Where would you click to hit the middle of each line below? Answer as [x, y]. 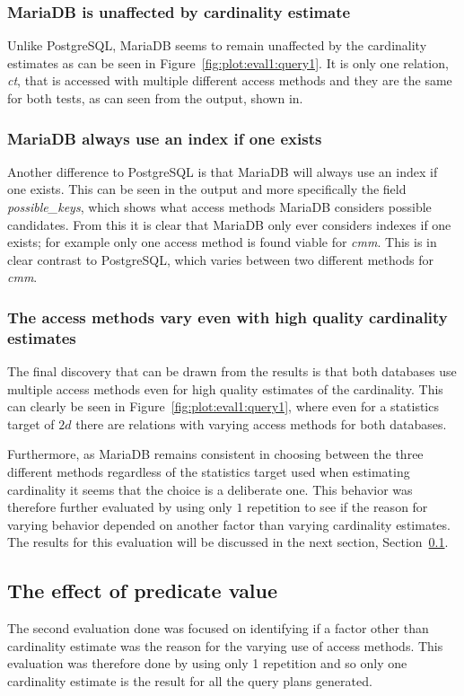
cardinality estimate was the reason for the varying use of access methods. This [225, 645]
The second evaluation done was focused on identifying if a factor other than [218, 628]
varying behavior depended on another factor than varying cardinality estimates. [229, 524]
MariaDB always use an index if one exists [165, 138]
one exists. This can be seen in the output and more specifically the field [207, 189]
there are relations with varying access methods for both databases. [261, 423]
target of [31, 423]
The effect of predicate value [143, 590]
